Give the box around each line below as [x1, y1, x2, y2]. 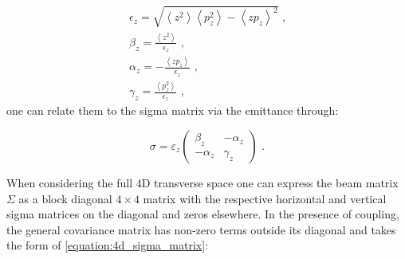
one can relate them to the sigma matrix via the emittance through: [6, 102, 339, 119]
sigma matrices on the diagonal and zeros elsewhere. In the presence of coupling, [6, 206, 399, 222]
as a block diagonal [18, 190, 112, 206]
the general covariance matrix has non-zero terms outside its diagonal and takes [6, 221, 396, 237]
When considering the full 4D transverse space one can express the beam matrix [6, 174, 399, 190]
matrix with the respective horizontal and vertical [143, 190, 387, 206]
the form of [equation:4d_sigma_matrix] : [6, 237, 208, 253]
